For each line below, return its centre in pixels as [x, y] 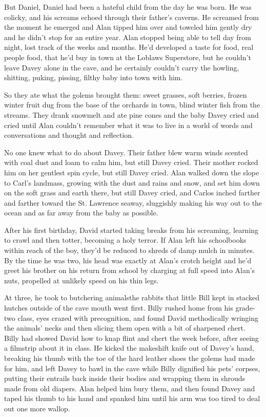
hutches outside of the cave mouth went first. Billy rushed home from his [119, 308]
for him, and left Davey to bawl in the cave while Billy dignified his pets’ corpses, [132, 368]
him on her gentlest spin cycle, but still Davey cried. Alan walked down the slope [132, 172]
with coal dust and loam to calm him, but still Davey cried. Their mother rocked [131, 162]
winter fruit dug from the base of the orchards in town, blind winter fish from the [132, 105]
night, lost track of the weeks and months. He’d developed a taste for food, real [129, 47]
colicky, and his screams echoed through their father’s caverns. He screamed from [131, 17]
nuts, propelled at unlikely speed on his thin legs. [81, 280]
